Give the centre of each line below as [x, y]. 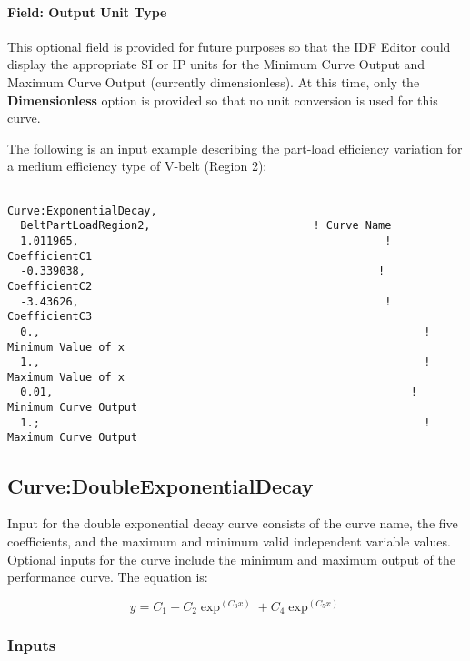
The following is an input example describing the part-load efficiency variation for [235, 148]
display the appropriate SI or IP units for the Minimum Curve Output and [216, 64]
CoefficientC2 [50, 286]
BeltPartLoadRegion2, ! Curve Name [206, 226]
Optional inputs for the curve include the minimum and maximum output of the [231, 559]
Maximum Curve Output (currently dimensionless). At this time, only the [214, 81]
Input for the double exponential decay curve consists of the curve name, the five [233, 523]
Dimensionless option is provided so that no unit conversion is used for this [223, 100]
